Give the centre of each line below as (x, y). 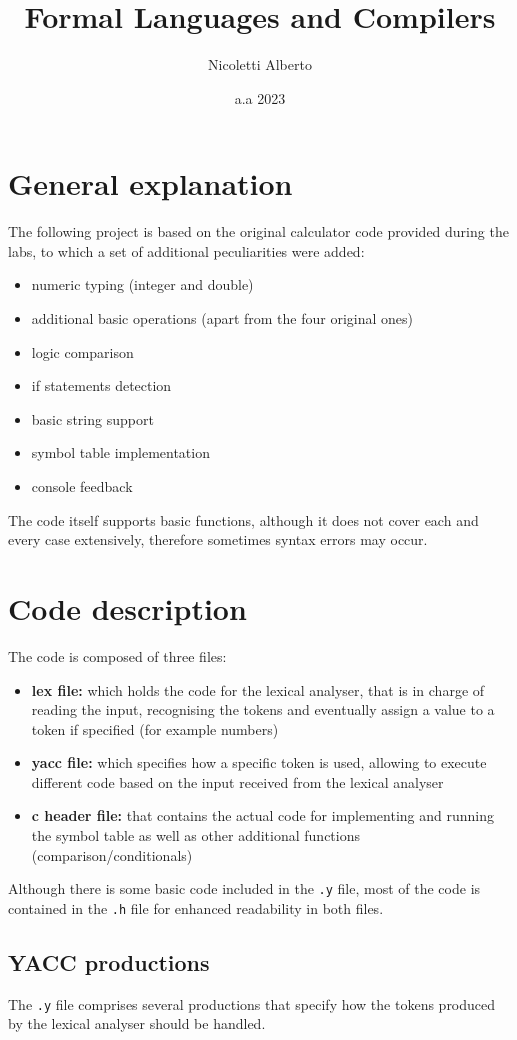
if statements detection (101, 385)
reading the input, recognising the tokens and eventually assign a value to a (263, 709)
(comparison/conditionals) (112, 854)
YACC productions (109, 961)
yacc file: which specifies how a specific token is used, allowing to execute (259, 762)
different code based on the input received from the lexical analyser (237, 781)
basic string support (92, 418)
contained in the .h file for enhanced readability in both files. (196, 907)
